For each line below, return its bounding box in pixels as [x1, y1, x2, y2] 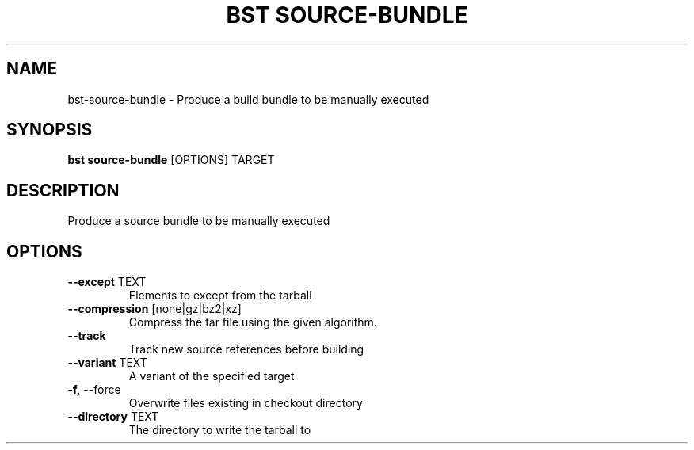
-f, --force [67, 383, 121, 397]
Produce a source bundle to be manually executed [67, 214, 330, 228]
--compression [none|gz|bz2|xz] [67, 302, 242, 316]
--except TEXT [67, 275, 147, 289]
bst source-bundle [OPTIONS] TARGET [67, 153, 275, 167]
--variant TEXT [67, 356, 147, 370]
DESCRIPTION [6, 180, 120, 200]
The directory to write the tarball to [128, 423, 311, 437]
